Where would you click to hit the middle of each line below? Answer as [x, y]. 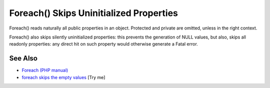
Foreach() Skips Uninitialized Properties [94, 13]
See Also [23, 58]
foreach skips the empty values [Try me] [63, 77]
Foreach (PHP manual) [45, 70]
